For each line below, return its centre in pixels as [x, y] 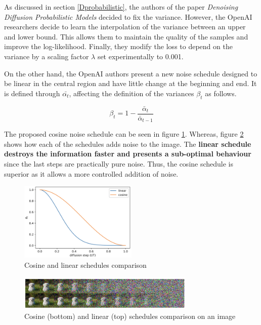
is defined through [32, 93]
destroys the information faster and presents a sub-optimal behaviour [128, 154]
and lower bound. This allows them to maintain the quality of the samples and [126, 36]
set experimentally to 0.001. [140, 56]
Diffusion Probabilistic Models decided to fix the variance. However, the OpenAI [128, 16]
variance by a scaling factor [47, 56]
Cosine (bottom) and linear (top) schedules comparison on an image [130, 316]
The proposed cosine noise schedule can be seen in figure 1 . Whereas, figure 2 [124, 134]
